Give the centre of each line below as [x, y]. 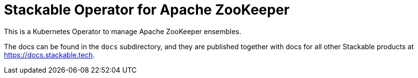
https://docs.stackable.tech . [49, 55]
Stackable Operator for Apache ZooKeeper [147, 10]
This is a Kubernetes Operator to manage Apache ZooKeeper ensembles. [123, 31]
